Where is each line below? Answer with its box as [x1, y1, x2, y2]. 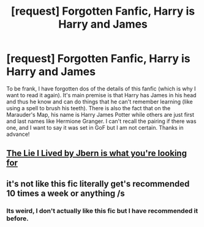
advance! [6, 130, 30, 138]
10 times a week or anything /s [6, 188, 125, 198]
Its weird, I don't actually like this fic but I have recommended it [6, 206, 198, 215]
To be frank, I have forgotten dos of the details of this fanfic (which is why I [6, 84, 196, 92]
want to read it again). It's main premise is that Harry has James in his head [6, 91, 197, 99]
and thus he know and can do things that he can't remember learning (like [6, 98, 193, 105]
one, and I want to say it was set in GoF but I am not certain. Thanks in [6, 124, 184, 131]
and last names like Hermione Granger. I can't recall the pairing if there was [6, 117, 197, 125]
